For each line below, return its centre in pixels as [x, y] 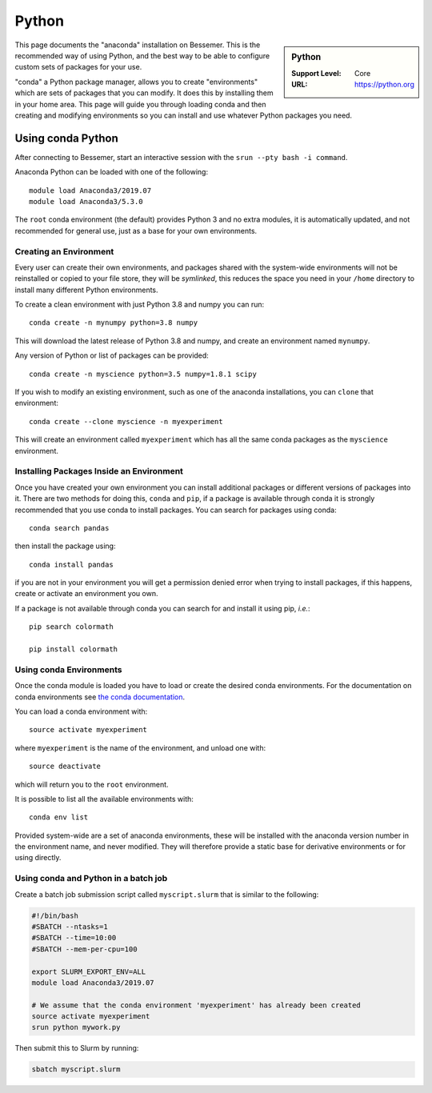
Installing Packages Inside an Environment [99, 471]
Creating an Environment [64, 251]
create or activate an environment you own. [86, 594]
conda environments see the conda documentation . [100, 697]
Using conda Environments [68, 670]
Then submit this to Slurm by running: [77, 1048]
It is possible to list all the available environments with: [104, 799]
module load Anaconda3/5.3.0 [86, 201]
